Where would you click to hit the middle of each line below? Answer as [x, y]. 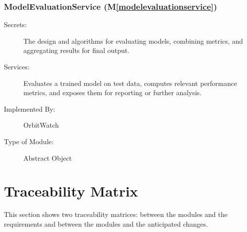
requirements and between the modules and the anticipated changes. [106, 224]
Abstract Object [48, 157]
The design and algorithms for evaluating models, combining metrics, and [133, 41]
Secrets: [15, 25]
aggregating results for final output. [76, 50]
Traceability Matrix [71, 191]
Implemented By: [30, 108]
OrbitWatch [41, 125]
